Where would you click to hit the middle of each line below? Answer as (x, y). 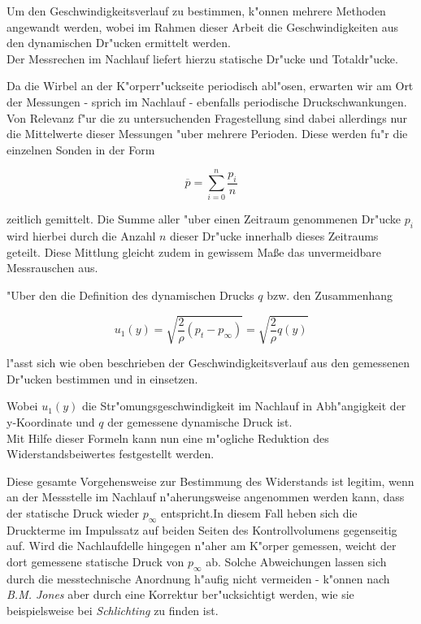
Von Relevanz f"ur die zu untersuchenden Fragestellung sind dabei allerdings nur (207, 117)
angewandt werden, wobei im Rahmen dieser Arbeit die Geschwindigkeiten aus (203, 26)
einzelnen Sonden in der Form (81, 149)
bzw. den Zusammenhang (330, 295)
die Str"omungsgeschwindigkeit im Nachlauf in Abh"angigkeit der (244, 406)
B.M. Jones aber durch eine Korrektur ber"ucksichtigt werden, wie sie (180, 594)
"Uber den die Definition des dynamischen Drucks (130, 295)
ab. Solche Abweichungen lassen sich (296, 561)
